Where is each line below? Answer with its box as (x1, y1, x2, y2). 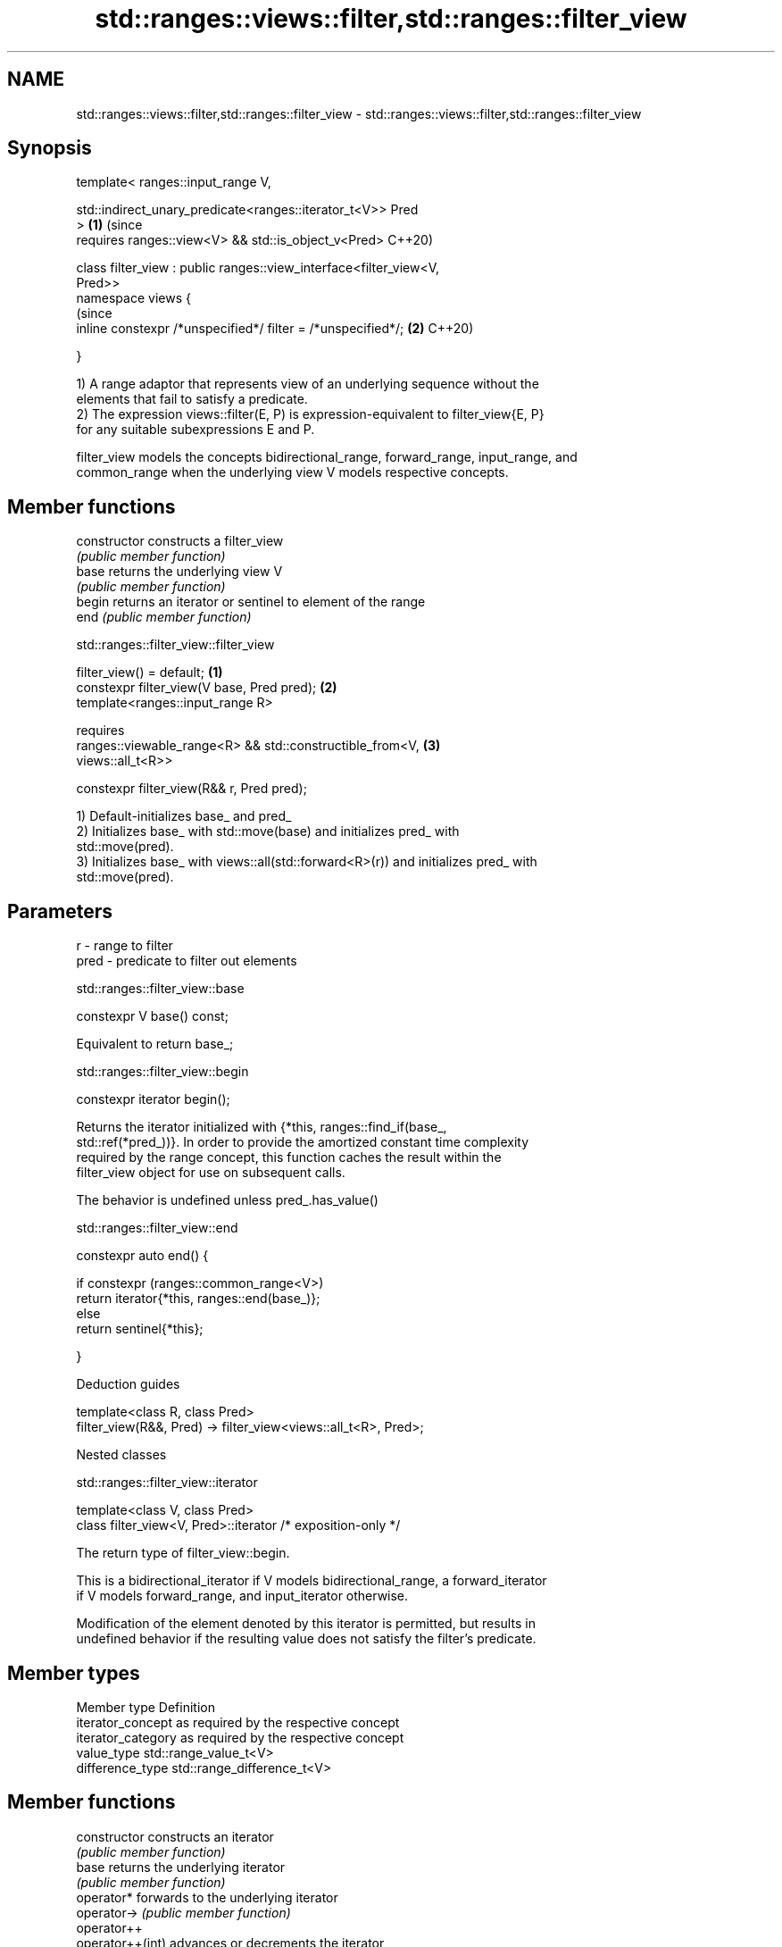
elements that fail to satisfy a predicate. (76, 391, 308, 407)
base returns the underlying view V (76, 564, 283, 580)
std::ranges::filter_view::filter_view (76, 637, 275, 653)
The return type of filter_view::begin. (76, 1545, 290, 1561)
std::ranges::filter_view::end (76, 1220, 238, 1236)
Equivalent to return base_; (76, 1036, 234, 1052)
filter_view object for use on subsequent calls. (76, 1165, 345, 1181)
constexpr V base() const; (76, 1008, 229, 1024)
